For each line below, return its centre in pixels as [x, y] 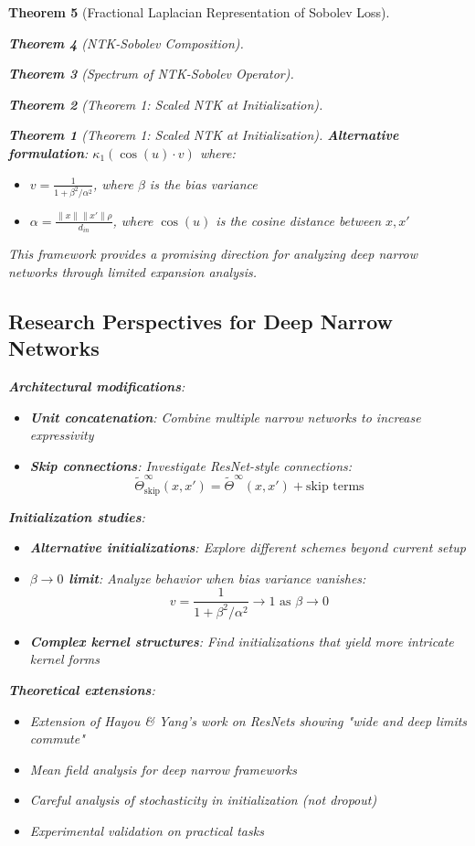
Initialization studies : [77, 516]
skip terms [335, 487]
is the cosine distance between [299, 220]
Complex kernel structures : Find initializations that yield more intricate [242, 641]
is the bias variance [203, 183]
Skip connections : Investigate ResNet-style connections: [191, 465]
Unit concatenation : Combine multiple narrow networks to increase [225, 417]
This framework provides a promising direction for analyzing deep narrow [213, 254]
